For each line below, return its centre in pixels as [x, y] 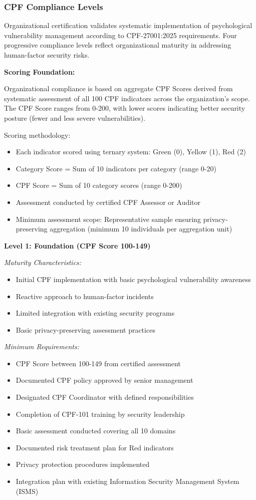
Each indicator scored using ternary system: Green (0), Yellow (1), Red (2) [131, 152]
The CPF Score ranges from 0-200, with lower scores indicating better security [125, 108]
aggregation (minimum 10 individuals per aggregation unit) [141, 229]
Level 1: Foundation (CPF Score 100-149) [77, 245]
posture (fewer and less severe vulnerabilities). [75, 117]
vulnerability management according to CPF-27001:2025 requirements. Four [120, 35]
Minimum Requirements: [42, 346]
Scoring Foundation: [40, 71]
